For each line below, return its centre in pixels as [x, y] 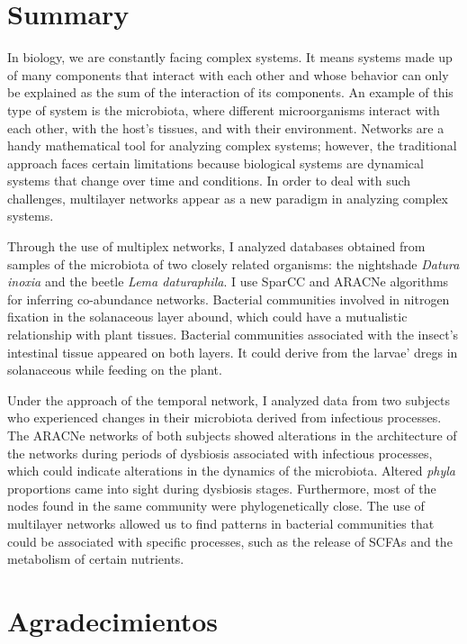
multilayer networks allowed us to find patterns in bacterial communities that [221, 523]
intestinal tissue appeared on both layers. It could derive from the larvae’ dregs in [233, 352]
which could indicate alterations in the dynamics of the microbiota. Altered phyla [232, 471]
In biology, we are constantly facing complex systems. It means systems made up [230, 57]
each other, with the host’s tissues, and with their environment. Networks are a [226, 127]
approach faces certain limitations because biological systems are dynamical [216, 163]
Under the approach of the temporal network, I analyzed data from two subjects [229, 399]
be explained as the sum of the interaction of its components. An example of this [230, 92]
